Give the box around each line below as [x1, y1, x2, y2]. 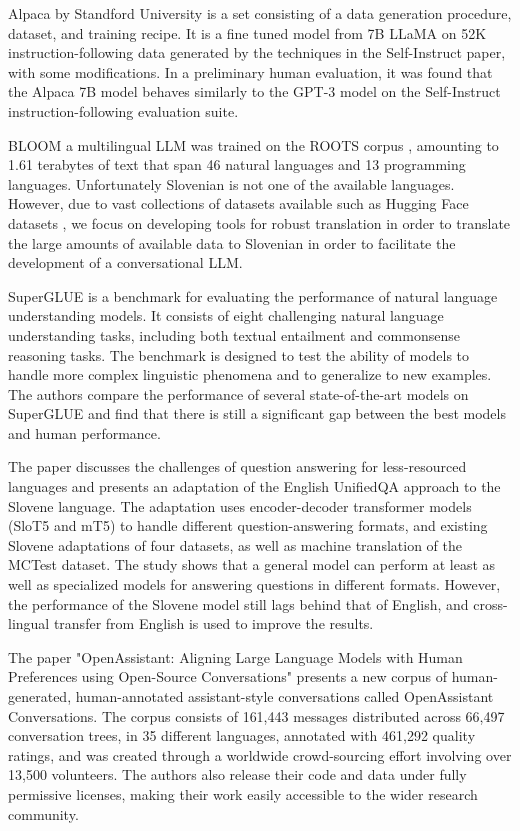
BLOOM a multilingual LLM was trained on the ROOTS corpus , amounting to [8, 134, 499, 155]
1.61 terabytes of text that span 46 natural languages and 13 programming [8, 154, 466, 175]
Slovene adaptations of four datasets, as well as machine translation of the [8, 534, 462, 555]
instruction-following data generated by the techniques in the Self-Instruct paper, [8, 42, 506, 63]
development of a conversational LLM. [8, 252, 243, 273]
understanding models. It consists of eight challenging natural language [8, 305, 444, 326]
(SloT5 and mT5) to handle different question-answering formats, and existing [8, 515, 488, 536]
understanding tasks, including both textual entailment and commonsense [8, 324, 460, 345]
